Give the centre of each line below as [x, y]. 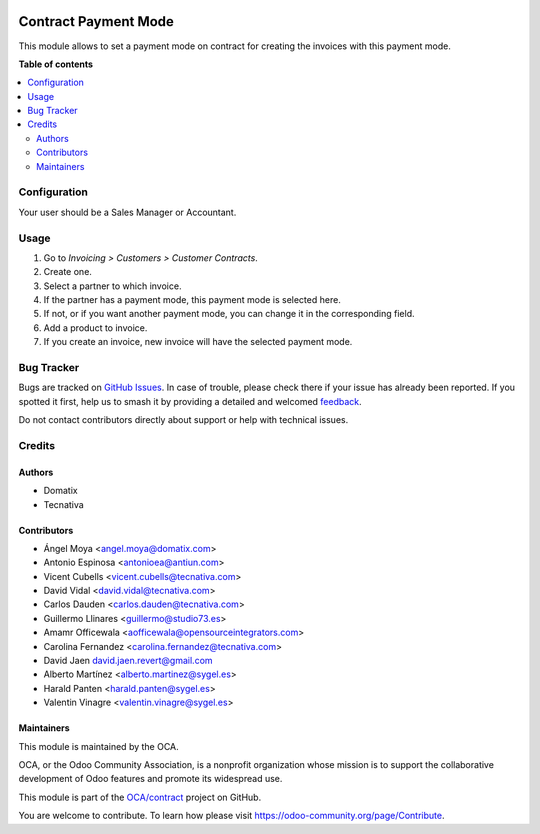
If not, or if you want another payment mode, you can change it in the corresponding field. [229, 314]
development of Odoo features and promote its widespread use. [150, 779]
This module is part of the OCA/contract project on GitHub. [140, 797]
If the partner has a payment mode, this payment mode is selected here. [192, 300]
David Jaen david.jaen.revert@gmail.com [128, 661]
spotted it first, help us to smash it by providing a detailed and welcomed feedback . [190, 401]
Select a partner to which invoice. [112, 286]
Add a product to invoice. [95, 327]
